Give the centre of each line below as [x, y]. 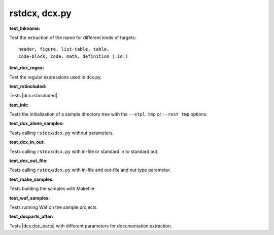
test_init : [19, 105]
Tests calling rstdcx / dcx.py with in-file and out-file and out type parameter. [90, 170]
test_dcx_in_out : [27, 142]
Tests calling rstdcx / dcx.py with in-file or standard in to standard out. [84, 151]
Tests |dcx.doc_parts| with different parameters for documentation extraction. [91, 226]
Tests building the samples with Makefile [52, 189]
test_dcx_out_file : [28, 161]
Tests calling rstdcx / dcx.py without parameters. [62, 133]
